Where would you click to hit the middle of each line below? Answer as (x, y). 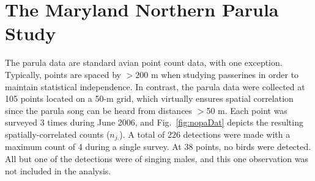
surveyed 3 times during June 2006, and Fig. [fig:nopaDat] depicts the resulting (154, 122)
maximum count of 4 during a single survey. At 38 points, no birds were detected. (158, 147)
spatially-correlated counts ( (57, 134)
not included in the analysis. (58, 170)
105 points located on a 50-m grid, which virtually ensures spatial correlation (149, 98)
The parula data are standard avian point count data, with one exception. (144, 62)
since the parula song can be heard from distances (99, 110)
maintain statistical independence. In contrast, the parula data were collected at (155, 86)
